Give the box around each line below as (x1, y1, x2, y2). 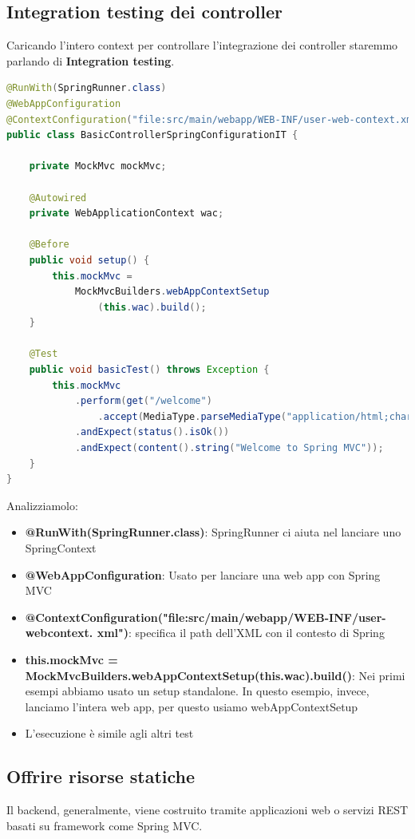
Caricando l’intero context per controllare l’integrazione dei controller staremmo (6, 37, 398, 53)
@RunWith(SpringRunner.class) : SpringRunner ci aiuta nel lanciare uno (25, 524, 401, 540)
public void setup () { (29, 254, 150, 266)
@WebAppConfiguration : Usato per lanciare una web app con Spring (25, 566, 381, 583)
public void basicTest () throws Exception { (29, 364, 270, 376)
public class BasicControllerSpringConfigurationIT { (6, 129, 298, 141)
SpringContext (25, 540, 97, 556)
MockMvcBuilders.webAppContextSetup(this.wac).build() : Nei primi (25, 667, 405, 683)
